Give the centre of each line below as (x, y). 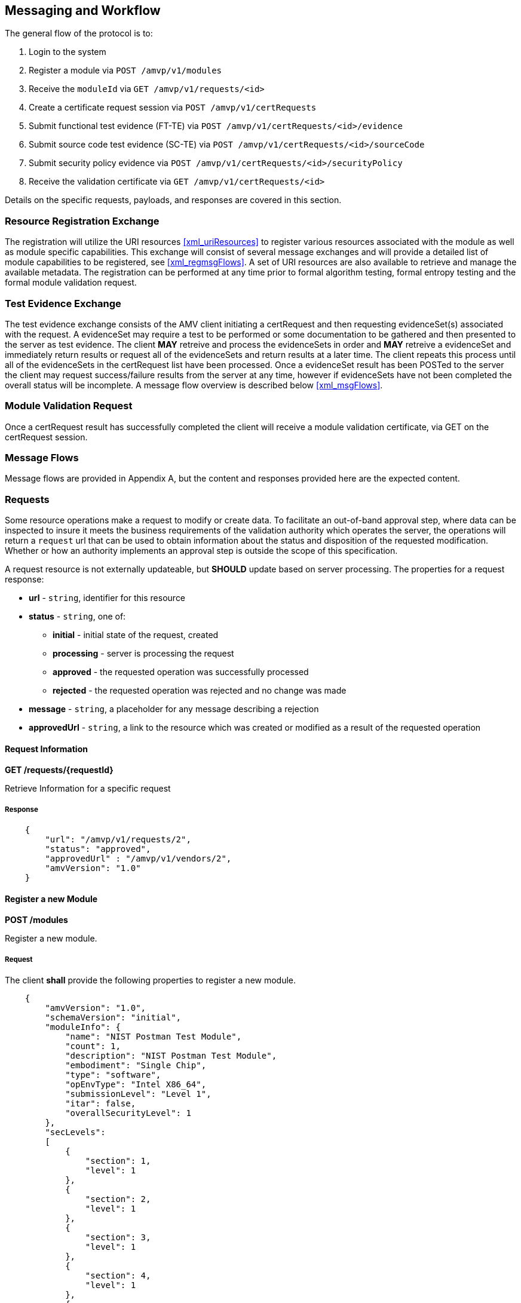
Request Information (46, 749)
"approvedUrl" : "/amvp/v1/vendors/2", (138, 859)
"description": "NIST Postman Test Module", (171, 1056)
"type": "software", (113, 1075)
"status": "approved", (98, 849)
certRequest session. (46, 437)
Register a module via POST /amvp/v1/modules (125, 70)
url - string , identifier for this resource (107, 598)
